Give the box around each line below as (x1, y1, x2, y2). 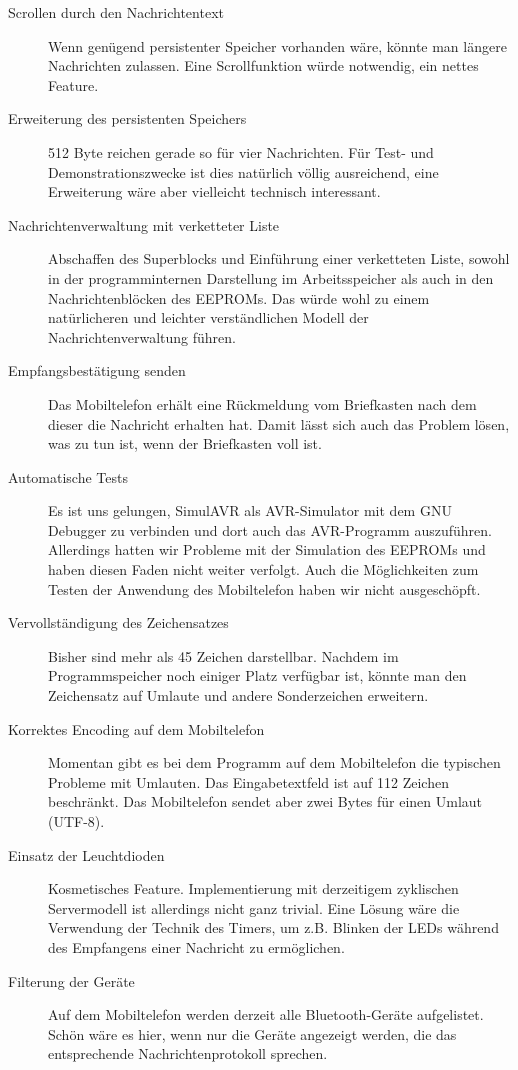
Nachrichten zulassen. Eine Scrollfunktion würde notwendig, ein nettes (48, 55, 479, 76)
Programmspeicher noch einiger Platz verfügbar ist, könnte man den (48, 665, 467, 686)
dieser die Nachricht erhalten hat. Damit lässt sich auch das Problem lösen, (48, 413, 510, 434)
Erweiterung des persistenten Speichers (8, 108, 247, 129)
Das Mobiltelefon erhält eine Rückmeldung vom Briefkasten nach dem (48, 393, 477, 414)
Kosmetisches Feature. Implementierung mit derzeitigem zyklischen (48, 878, 459, 899)
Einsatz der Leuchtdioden (8, 844, 165, 865)
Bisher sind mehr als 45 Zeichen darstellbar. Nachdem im (48, 645, 399, 666)
